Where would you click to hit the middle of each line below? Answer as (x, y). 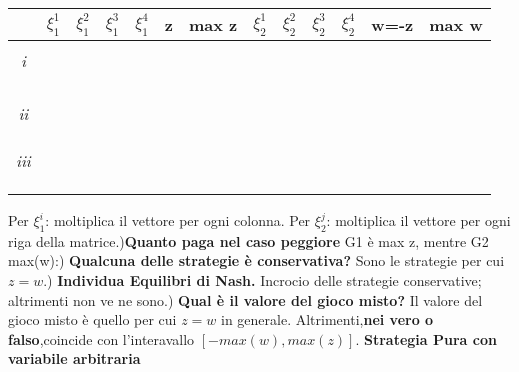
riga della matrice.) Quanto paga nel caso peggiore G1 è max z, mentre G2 (248, 240)
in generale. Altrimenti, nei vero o (327, 319)
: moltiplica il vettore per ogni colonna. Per (178, 220)
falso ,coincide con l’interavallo (101, 338)
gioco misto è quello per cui (92, 319)
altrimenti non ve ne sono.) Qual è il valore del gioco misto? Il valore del (245, 299)
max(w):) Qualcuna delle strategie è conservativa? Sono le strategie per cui (256, 260)
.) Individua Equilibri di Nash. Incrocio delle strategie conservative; (262, 279)
